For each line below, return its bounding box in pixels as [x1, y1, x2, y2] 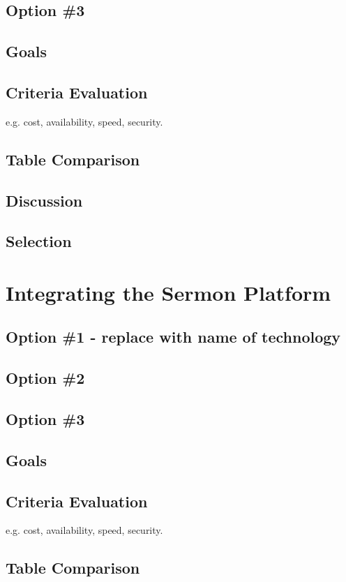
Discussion [6, 189, 83, 211]
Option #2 [6, 367, 85, 389]
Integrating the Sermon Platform [6, 278, 331, 306]
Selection [6, 230, 72, 252]
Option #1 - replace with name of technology [6, 326, 341, 348]
